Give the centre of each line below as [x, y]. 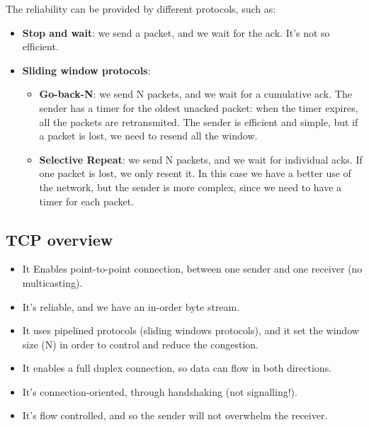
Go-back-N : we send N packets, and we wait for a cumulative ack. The [195, 94]
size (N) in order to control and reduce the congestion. [140, 344]
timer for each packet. [87, 201]
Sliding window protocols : [86, 70]
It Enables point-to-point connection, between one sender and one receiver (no [192, 269]
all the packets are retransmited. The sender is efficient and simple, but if [199, 121]
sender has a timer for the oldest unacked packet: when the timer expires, [199, 107]
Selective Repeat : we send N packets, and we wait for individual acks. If [201, 159]
